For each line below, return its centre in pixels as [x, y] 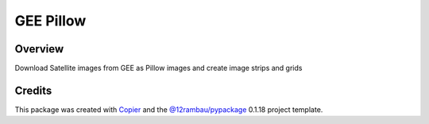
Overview [39, 49]
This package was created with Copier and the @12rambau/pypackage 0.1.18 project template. [169, 109]
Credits [33, 90]
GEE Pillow [50, 21]
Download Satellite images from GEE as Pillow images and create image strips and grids [158, 68]
